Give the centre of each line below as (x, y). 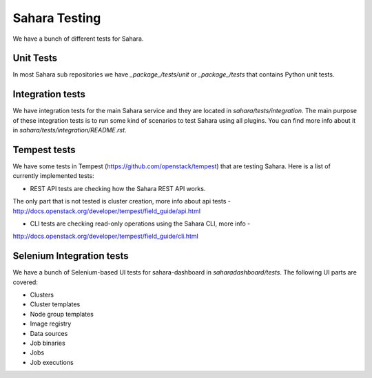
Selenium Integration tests (71, 256)
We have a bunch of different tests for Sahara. (78, 39)
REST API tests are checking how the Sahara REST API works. (118, 188)
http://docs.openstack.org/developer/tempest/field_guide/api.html (107, 211)
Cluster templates (55, 304)
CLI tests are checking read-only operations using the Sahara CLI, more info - (140, 223)
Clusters (42, 295)
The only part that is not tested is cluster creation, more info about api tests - (122, 201)
